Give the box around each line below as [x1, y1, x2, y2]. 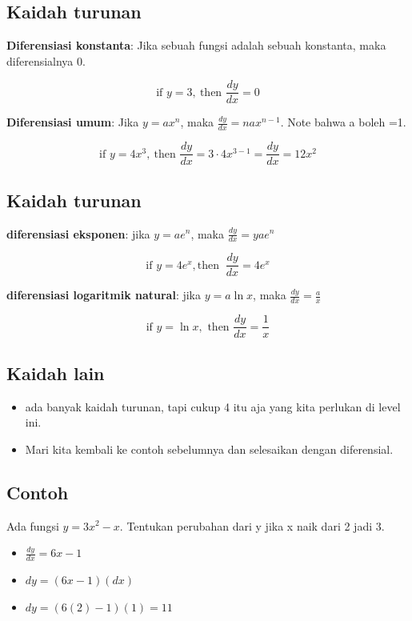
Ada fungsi [6, 517, 59, 534]
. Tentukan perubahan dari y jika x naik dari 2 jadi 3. [119, 517, 385, 534]
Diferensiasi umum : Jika [6, 114, 139, 130]
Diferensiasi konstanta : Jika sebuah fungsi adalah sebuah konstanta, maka [6, 37, 386, 54]
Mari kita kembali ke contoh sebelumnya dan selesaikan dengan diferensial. [25, 440, 394, 457]
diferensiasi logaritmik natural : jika [6, 286, 202, 303]
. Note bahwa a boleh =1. [280, 114, 406, 130]
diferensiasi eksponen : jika [6, 225, 150, 242]
